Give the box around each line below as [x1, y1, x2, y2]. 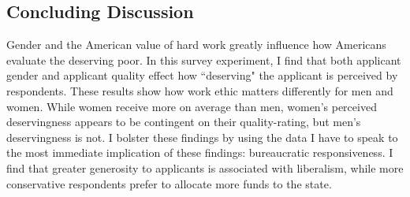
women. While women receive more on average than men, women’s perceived [6, 98, 377, 114]
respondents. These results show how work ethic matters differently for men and [6, 82, 393, 98]
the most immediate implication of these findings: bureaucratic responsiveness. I [6, 144, 393, 161]
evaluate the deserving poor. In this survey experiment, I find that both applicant [6, 51, 401, 68]
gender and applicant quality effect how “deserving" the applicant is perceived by [6, 67, 398, 84]
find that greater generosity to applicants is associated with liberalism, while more [6, 159, 404, 176]
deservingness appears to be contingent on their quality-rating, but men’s [6, 113, 361, 130]
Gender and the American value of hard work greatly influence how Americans [6, 36, 386, 53]
